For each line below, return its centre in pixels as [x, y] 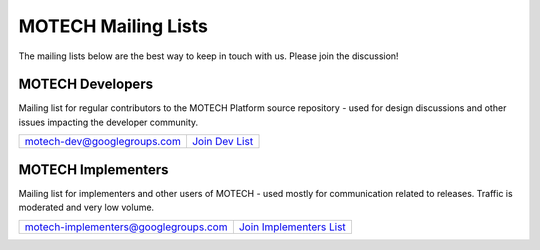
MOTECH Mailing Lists [113, 26]
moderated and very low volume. [86, 207]
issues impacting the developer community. [108, 122]
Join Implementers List [292, 227]
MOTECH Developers [86, 84]
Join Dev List [222, 142]
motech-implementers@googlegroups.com [126, 227]
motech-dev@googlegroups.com [103, 142]
